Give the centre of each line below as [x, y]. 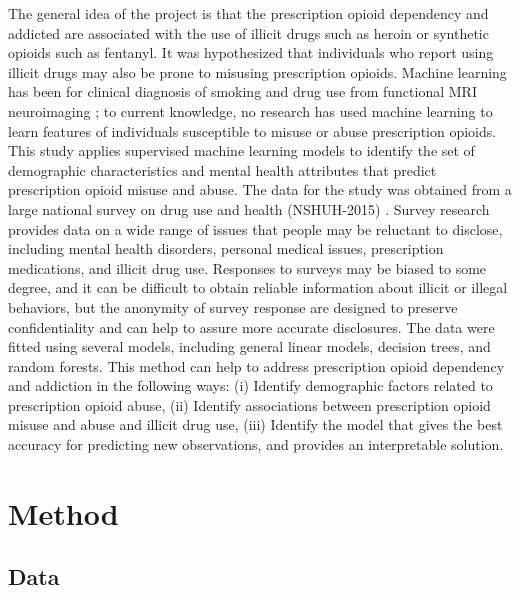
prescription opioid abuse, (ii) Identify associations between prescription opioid [249, 404]
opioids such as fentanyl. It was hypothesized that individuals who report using [251, 52]
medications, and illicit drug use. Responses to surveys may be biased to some [247, 267]
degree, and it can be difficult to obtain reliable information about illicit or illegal [258, 287]
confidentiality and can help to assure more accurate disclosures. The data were [251, 326]
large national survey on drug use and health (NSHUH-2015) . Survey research [249, 208]
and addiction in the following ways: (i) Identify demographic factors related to [250, 385]
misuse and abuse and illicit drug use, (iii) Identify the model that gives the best [255, 424]
